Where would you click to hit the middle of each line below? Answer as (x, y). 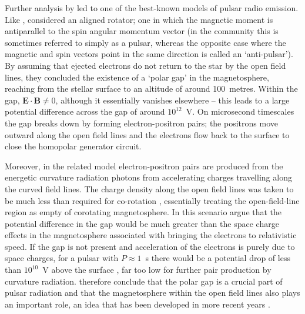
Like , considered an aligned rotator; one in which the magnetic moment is (139, 19)
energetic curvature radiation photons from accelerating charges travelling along (148, 177)
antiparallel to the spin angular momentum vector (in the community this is (142, 31)
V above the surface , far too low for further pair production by (157, 270)
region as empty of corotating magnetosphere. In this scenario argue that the (143, 212)
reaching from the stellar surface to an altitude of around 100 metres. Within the (151, 88)
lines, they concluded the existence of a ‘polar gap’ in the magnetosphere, (137, 77)
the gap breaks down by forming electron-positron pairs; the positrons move (141, 123)
